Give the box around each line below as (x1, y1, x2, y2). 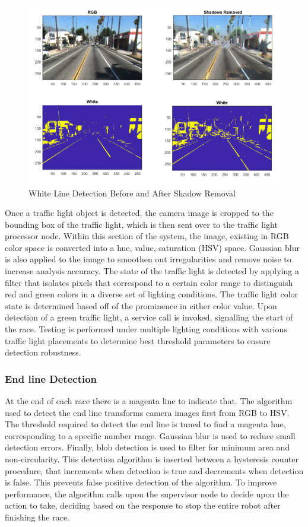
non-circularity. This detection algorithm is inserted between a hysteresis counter (5, 453, 299, 465)
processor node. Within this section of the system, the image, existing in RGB (5, 230, 289, 242)
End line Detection (5, 371, 97, 386)
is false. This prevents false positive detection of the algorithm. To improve (5, 476, 277, 488)
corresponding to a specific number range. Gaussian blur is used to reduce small (5, 429, 296, 442)
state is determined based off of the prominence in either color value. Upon (5, 299, 277, 312)
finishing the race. (5, 510, 70, 523)
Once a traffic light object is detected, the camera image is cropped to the (5, 207, 274, 219)
